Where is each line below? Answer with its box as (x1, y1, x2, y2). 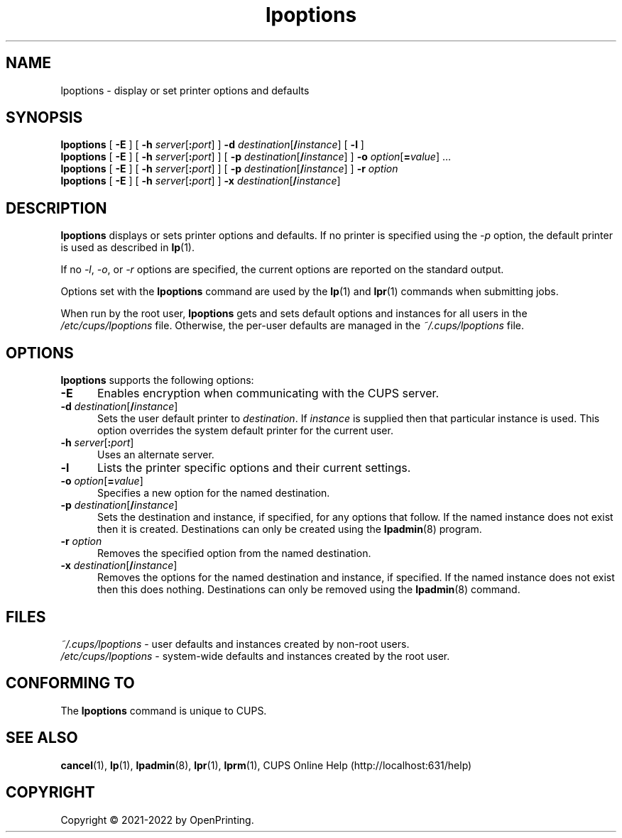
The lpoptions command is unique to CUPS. (60, 704, 267, 717)
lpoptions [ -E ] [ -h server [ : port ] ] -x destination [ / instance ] (60, 175, 341, 187)
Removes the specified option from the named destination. (97, 547, 371, 560)
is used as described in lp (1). (60, 241, 195, 254)
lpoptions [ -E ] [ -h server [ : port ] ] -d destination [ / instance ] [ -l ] (60, 138, 364, 151)
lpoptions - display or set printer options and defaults (60, 84, 310, 97)
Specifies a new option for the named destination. (97, 487, 330, 500)
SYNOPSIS (6, 109, 83, 127)
